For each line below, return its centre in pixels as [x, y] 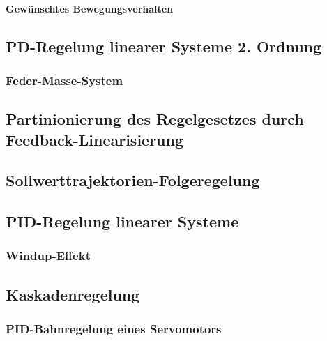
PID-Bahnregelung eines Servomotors [114, 329]
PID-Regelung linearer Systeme [122, 221]
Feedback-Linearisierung [95, 139]
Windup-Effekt [48, 256]
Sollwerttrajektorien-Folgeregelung [133, 180]
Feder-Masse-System [64, 80]
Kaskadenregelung [73, 294]
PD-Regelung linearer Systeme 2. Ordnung [164, 46]
